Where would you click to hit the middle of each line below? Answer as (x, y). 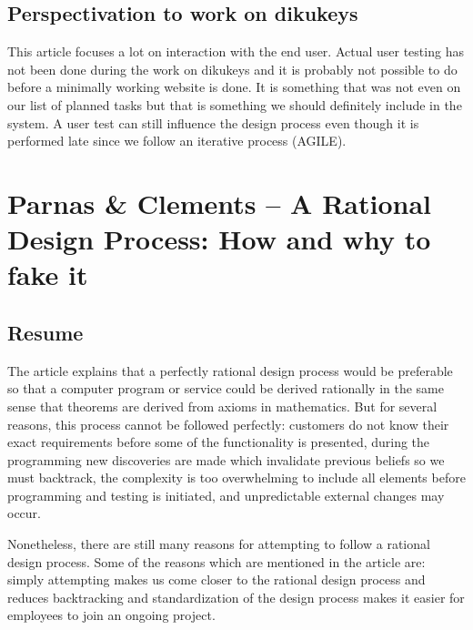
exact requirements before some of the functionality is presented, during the (219, 442)
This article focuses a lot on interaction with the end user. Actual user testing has (236, 51)
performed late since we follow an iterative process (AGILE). (177, 141)
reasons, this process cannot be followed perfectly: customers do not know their (228, 424)
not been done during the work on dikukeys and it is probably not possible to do (232, 69)
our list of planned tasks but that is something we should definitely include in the (235, 104)
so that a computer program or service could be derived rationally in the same (226, 388)
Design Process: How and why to (219, 239)
